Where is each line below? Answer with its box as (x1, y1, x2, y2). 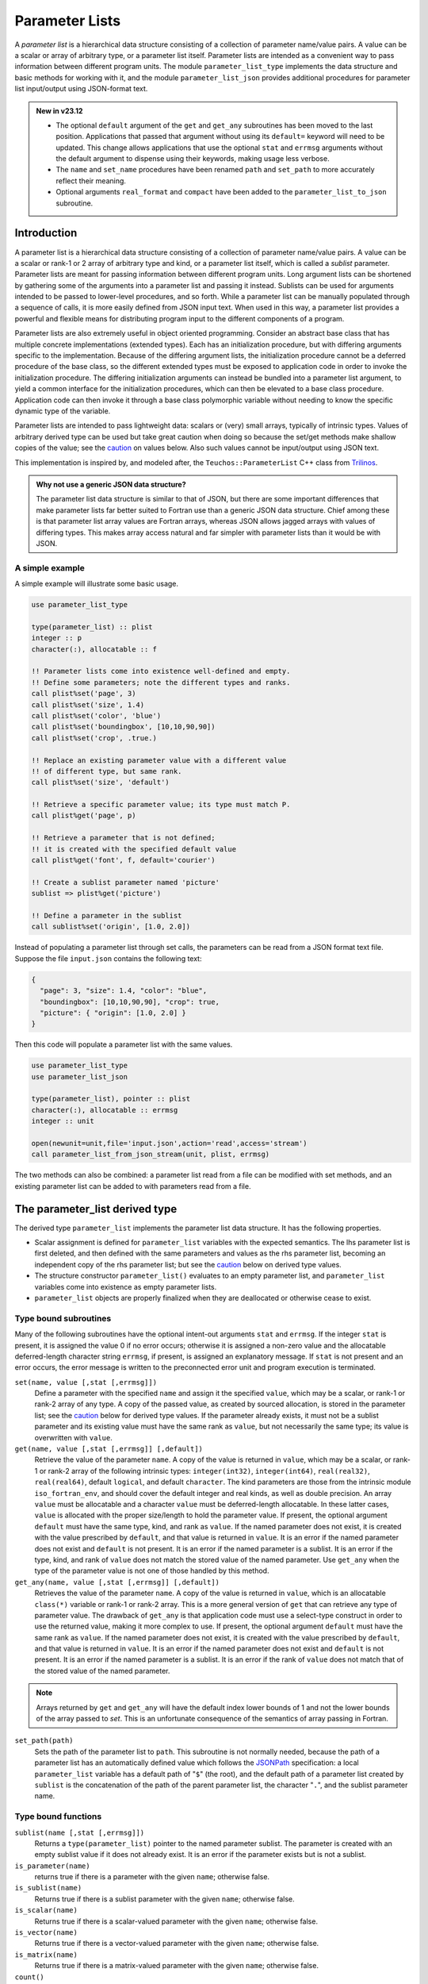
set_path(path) (14, 1736, 75, 1745)
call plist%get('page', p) (31, 811, 136, 821)
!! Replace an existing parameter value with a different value (31, 756, 287, 765)
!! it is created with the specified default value (31, 844, 237, 853)
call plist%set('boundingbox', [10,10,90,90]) (31, 722, 216, 732)
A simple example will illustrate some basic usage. (14, 579, 178, 589)
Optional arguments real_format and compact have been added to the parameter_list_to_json (55, 187, 388, 197)
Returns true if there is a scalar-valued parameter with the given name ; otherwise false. (34, 1917, 319, 1926)
